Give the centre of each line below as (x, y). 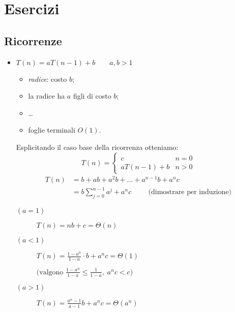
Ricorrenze (33, 40)
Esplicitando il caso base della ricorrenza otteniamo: (97, 147)
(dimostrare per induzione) (190, 192)
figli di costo (92, 96)
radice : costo (48, 79)
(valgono (50, 272)
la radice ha (47, 96)
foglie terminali (52, 130)
